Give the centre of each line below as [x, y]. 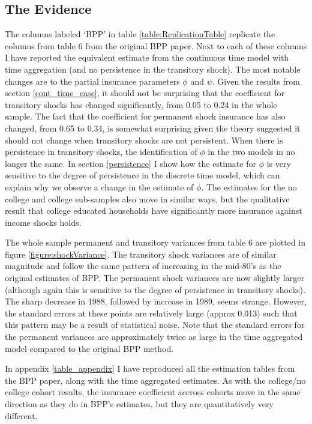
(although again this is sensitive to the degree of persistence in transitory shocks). [155, 289]
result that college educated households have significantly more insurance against [154, 210]
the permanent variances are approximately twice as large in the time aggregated [154, 337]
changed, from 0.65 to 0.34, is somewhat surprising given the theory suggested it [153, 128]
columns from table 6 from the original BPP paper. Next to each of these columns [156, 45]
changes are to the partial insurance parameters [92, 81]
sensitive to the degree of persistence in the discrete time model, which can [142, 175]
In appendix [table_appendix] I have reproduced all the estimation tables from [150, 368]
